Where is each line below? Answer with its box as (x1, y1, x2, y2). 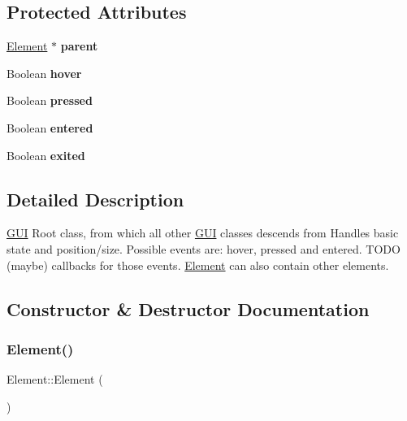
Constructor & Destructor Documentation (6, 296, 370, 321)
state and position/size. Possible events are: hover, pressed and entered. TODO (6, 240, 401, 257)
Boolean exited (6, 146, 85, 163)
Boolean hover (6, 64, 82, 81)
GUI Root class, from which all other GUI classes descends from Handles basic (6, 224, 399, 241)
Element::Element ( (6, 371, 103, 388)
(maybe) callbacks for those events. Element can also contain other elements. (6, 256, 389, 273)
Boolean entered (6, 119, 93, 136)
